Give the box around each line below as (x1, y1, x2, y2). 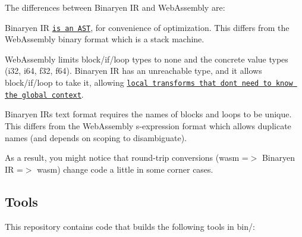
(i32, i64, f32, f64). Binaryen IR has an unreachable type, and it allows (5, 64, 262, 77)
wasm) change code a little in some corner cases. (37, 163, 213, 175)
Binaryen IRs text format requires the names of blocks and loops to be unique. (5, 108, 292, 120)
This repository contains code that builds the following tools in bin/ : (5, 220, 255, 232)
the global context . (5, 88, 84, 100)
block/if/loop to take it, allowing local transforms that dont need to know (5, 76, 293, 89)
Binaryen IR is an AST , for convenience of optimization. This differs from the (5, 21, 290, 33)
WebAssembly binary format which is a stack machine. (5, 33, 205, 45)
